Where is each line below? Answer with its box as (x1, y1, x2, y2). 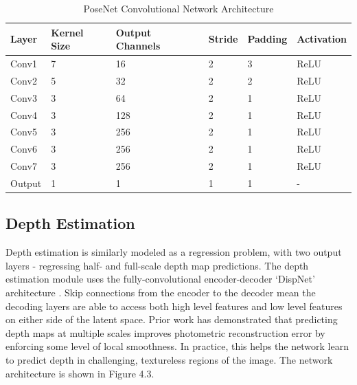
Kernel (51, 25, 84, 39)
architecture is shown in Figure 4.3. (5, 366, 154, 380)
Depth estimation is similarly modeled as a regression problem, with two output (5, 245, 342, 259)
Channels (115, 38, 161, 53)
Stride (208, 32, 238, 46)
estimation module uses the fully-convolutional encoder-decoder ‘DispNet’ (5, 272, 315, 286)
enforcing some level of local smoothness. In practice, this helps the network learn (5, 339, 349, 353)
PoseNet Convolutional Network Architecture (83, 1, 274, 15)
